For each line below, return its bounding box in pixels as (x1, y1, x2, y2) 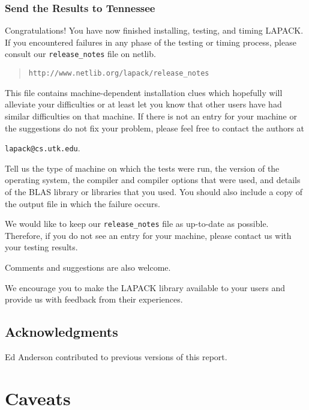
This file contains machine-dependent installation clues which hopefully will (5, 86, 283, 98)
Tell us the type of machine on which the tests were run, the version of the (5, 161, 280, 174)
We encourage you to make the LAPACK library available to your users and (5, 281, 286, 294)
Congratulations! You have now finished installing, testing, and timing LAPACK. (5, 24, 304, 37)
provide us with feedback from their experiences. (5, 293, 183, 306)
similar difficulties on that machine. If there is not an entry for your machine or (5, 109, 297, 122)
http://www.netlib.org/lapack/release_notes (28, 69, 209, 78)
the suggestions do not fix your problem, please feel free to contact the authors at (5, 121, 305, 134)
